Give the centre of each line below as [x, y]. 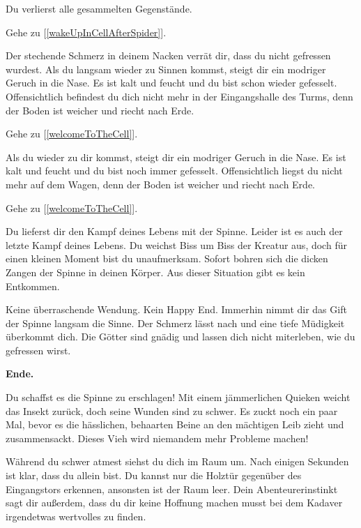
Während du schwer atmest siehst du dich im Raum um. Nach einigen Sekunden [177, 461]
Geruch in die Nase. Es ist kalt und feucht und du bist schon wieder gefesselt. [171, 83]
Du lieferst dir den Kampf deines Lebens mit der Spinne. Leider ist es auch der [174, 231]
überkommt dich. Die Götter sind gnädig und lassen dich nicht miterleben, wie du [180, 337]
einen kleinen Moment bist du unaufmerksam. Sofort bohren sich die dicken [167, 258]
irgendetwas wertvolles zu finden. [76, 516]
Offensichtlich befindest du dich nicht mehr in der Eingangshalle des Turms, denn [179, 96]
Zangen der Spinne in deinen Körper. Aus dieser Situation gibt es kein [155, 272]
